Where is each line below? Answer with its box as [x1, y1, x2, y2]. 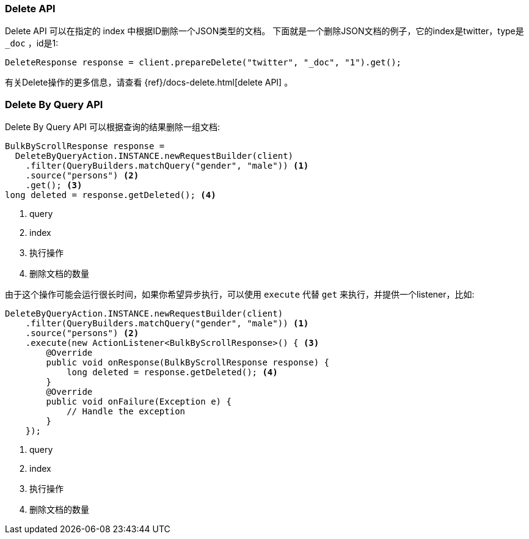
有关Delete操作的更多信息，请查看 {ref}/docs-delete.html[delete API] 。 [5, 77, 293, 88]
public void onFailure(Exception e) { [46, 397, 232, 407]
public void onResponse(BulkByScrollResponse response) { [46, 358, 330, 368]
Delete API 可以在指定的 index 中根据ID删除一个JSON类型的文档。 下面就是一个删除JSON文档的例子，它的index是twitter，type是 [5, 26, 524, 37]
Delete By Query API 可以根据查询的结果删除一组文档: [5, 122, 221, 133]
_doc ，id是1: [5, 38, 59, 49]
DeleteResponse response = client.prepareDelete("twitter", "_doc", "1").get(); [5, 57, 402, 68]
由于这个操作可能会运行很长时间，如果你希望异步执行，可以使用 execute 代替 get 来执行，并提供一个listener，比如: [5, 289, 475, 300]
